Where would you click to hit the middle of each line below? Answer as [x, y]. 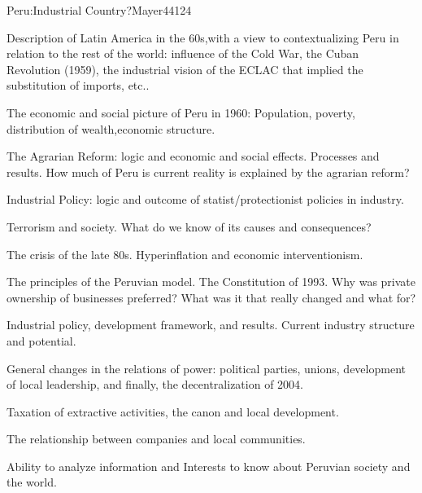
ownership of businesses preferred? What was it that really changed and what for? [211, 297]
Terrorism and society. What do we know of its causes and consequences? [189, 226]
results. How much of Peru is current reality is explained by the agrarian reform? [208, 172]
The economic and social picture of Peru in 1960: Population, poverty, [181, 112]
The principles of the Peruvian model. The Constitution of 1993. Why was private [211, 282]
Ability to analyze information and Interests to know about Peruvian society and [209, 466]
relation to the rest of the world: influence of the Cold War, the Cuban [183, 53]
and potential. [41, 340]
